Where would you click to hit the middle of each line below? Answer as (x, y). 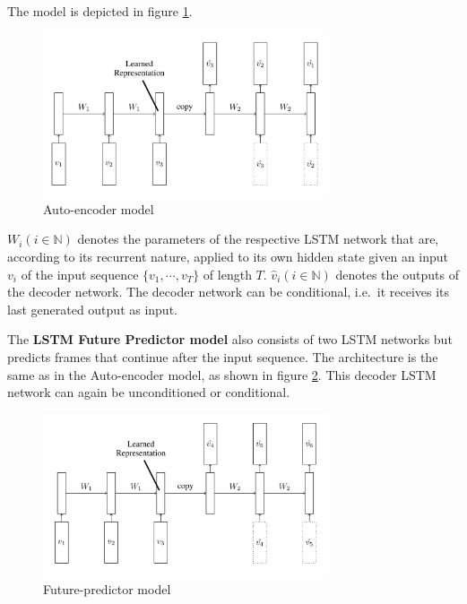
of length (227, 274)
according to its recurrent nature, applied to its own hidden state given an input (228, 256)
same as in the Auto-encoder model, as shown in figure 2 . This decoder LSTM (222, 374)
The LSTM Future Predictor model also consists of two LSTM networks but (230, 339)
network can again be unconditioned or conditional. (149, 392)
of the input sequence (80, 274)
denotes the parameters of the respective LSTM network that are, (258, 239)
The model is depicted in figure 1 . (100, 11)
